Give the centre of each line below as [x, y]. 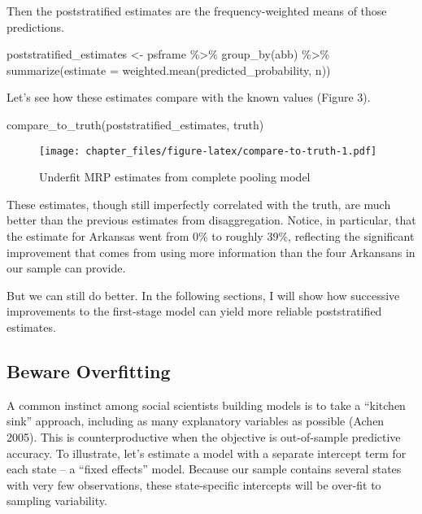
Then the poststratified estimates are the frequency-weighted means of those [197, 11]
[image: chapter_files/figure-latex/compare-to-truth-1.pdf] [208, 151]
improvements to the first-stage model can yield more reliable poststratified [194, 311]
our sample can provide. [66, 268]
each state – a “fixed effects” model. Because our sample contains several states [204, 469]
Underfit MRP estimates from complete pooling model [175, 177]
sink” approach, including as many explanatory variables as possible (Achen [196, 421]
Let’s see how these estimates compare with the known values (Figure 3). [189, 97]
